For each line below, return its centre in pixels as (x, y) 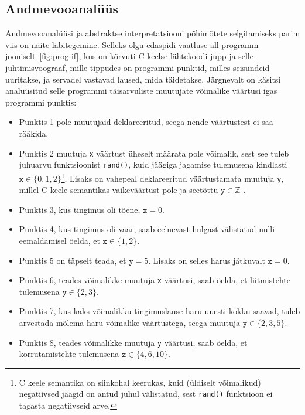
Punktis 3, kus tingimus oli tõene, (80, 209)
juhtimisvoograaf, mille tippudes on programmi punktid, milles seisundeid (138, 67)
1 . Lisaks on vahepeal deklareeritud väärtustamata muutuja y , (172, 177)
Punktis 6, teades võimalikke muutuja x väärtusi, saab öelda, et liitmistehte (155, 280)
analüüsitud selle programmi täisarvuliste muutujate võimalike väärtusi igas (141, 91)
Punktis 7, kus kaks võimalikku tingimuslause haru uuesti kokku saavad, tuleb (160, 311)
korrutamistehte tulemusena (69, 354)
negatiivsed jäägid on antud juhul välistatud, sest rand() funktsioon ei (146, 394)
